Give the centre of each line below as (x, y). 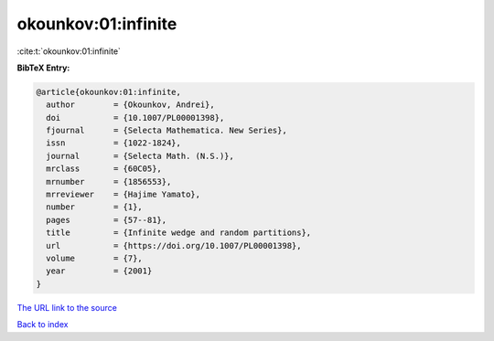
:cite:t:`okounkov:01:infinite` (69, 51)
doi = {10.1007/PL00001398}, (135, 117)
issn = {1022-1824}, (114, 143)
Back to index (43, 325)
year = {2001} (99, 271)
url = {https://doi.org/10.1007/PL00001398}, (174, 245)
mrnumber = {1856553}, (109, 181)
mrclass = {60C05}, (104, 169)
